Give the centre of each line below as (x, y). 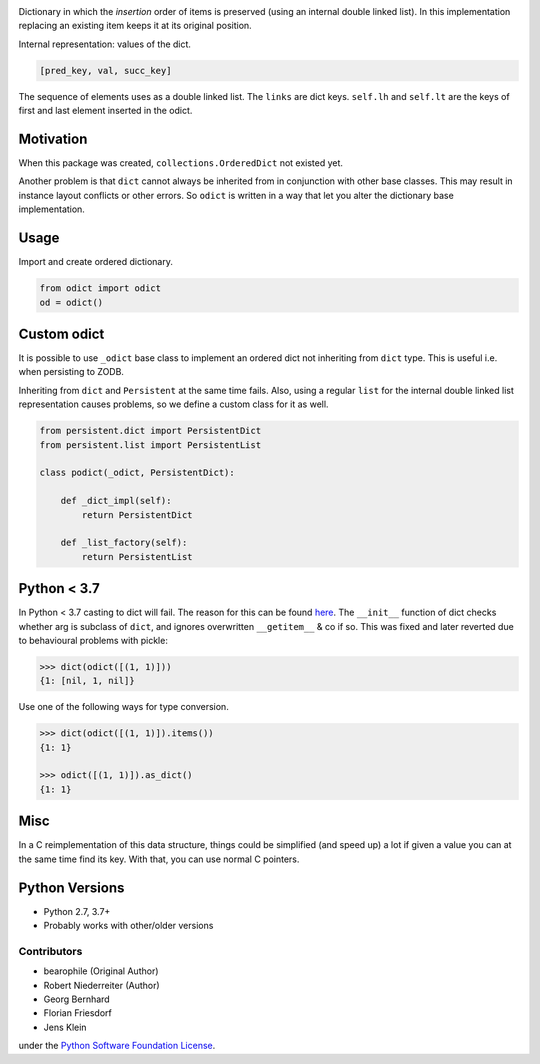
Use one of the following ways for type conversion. (123, 707)
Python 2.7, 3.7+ (77, 911)
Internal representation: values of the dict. (105, 44)
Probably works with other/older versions (128, 926)
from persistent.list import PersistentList (150, 444)
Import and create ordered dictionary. (96, 262)
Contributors (50, 951)
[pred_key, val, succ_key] (105, 70)
